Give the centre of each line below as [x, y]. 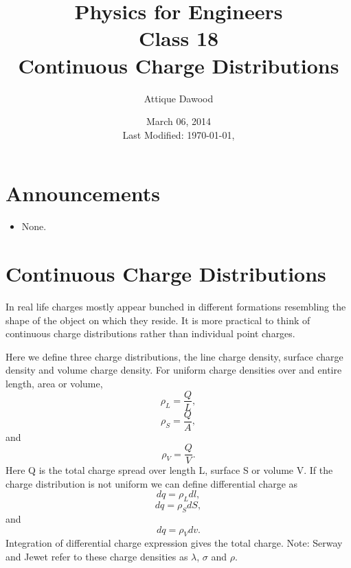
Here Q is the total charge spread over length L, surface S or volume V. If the [169, 470]
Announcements [83, 193]
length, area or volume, [54, 383]
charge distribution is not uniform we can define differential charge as [152, 483]
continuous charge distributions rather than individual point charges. [150, 333]
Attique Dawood [179, 98]
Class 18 [179, 38]
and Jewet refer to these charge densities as [97, 557]
